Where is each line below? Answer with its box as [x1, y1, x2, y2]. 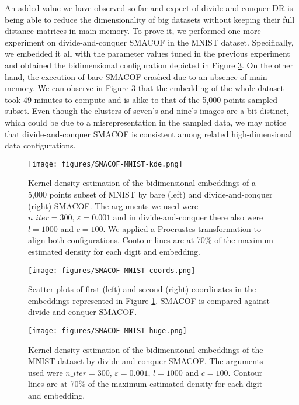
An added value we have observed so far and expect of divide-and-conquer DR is [5, 2, 293, 13]
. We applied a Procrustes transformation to [103, 222, 261, 234]
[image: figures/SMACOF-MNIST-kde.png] [28, 160, 183, 168]
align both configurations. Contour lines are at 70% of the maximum [28, 234, 273, 246]
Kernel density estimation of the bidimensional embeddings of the [28, 343, 263, 355]
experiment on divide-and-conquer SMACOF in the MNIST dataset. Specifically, [5, 36, 294, 48]
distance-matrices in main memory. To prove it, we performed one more [5, 25, 261, 37]
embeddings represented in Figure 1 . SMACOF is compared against [28, 294, 270, 306]
